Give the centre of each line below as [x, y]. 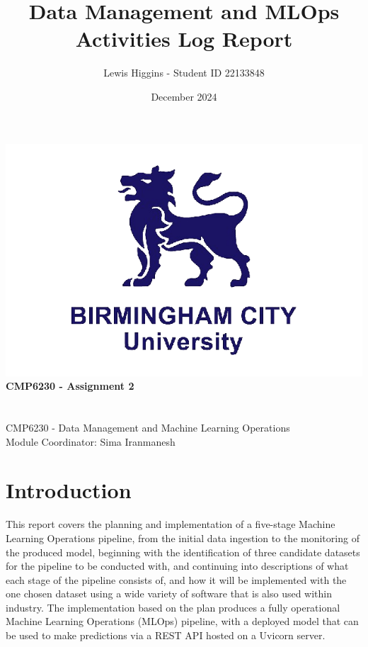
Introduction [69, 490]
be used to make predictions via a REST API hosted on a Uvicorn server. [166, 635]
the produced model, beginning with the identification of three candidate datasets [183, 552]
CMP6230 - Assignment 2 [70, 386]
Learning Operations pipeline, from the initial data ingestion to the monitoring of [183, 538]
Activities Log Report [184, 39]
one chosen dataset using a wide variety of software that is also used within [169, 593]
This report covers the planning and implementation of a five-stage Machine [171, 524]
